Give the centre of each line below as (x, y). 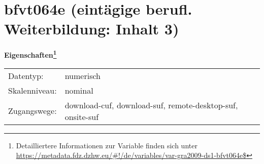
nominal (79, 90)
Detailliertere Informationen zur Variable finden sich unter (107, 145)
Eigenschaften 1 (30, 54)
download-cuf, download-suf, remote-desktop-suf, (151, 105)
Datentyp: (26, 75)
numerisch (82, 75)
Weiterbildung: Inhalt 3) (92, 29)
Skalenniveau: (32, 90)
